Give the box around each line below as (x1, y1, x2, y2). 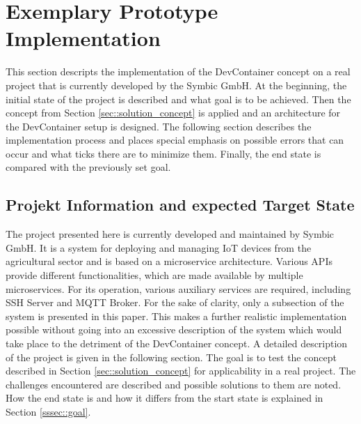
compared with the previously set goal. (6, 160, 171, 174)
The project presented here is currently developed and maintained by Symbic (6, 227, 335, 241)
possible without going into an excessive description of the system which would (6, 322, 342, 337)
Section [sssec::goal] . (6, 404, 91, 418)
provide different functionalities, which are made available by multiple (6, 268, 303, 282)
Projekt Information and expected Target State (6, 194, 355, 215)
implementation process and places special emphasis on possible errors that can (6, 132, 344, 147)
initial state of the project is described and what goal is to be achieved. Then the (6, 91, 351, 106)
